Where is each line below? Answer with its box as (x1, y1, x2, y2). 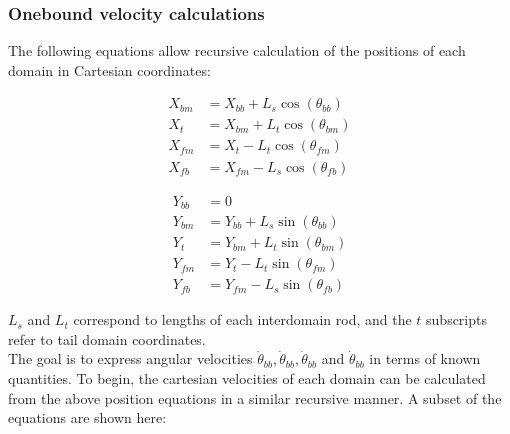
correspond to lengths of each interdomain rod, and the (73, 309, 412, 330)
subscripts (426, 309, 487, 330)
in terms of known (369, 348, 481, 369)
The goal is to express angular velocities (8, 348, 253, 369)
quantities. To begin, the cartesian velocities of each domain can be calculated (8, 367, 486, 388)
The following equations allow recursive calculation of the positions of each (8, 40, 466, 61)
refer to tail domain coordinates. (8, 328, 206, 349)
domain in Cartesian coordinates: (8, 59, 211, 80)
